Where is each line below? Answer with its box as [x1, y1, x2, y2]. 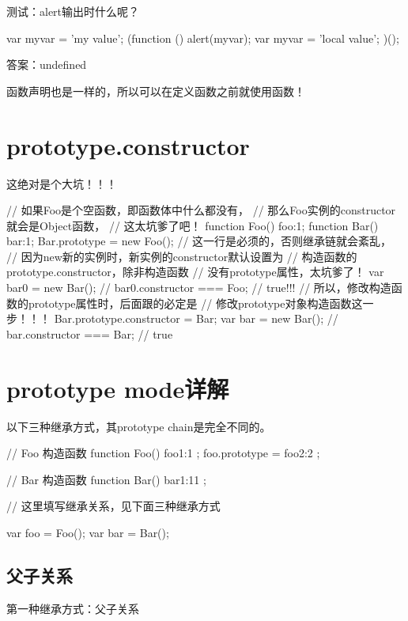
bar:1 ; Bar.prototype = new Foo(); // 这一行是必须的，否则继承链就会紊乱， [6, 233, 392, 249]
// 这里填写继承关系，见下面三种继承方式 [6, 498, 221, 514]
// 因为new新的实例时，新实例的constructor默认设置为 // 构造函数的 [6, 248, 357, 264]
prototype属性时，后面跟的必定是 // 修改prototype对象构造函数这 [28, 294, 363, 311]
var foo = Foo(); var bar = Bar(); [6, 524, 169, 540]
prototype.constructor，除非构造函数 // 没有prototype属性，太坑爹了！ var [6, 263, 384, 280]
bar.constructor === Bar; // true [6, 325, 173, 342]
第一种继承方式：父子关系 [6, 600, 139, 616]
